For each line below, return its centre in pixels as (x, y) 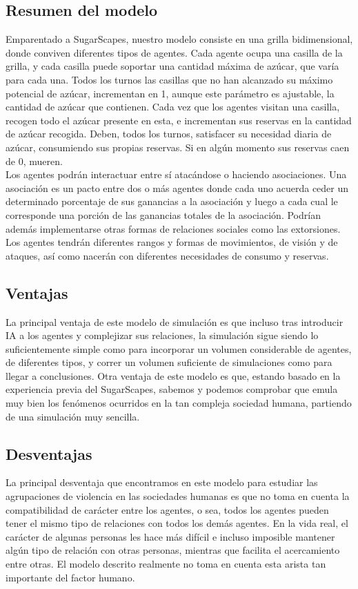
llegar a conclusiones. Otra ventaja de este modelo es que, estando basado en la (173, 375)
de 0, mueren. (34, 161)
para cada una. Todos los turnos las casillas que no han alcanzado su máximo (169, 79)
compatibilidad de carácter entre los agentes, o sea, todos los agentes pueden (167, 509)
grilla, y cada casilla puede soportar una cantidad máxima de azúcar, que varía (172, 66)
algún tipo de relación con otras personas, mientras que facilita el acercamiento (173, 550)
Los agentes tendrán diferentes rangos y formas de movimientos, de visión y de (172, 242)
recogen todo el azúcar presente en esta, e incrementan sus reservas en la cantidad (179, 120)
